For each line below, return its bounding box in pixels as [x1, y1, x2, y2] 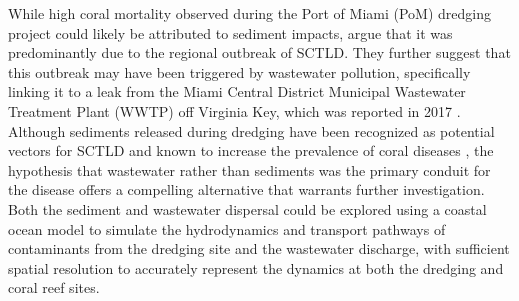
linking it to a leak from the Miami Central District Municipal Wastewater [8, 81, 466, 102]
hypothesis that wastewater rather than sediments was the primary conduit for [8, 159, 491, 180]
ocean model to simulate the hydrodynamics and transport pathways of [8, 218, 446, 239]
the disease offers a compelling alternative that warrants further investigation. [8, 179, 485, 200]
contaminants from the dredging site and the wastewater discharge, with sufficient [8, 238, 510, 259]
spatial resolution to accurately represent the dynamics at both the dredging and [8, 257, 504, 278]
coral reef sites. [8, 277, 100, 298]
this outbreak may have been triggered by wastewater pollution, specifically [8, 61, 471, 82]
